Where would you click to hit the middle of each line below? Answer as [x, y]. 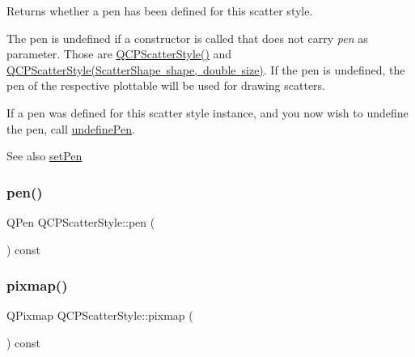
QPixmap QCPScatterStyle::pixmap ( [100, 315]
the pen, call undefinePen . [71, 128]
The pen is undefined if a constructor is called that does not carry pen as [187, 38]
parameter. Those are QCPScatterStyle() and [119, 54]
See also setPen [44, 156]
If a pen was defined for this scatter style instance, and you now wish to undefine [207, 112]
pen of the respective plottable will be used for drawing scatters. [166, 85]
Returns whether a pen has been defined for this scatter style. [160, 11]
